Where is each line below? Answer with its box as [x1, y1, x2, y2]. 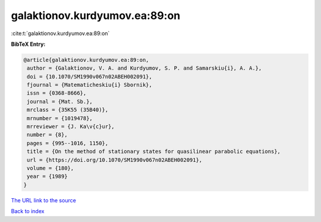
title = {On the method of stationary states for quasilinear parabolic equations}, [27, 148, 281, 155]
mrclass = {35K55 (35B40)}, [27, 107, 109, 113]
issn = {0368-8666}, [27, 90, 87, 96]
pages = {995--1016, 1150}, [27, 140, 109, 146]
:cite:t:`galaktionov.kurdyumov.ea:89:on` [11, 30, 110, 37]
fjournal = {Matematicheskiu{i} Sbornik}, [27, 82, 153, 89]
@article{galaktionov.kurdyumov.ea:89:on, [23, 57, 149, 63]
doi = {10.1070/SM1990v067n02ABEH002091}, [27, 73, 153, 80]
